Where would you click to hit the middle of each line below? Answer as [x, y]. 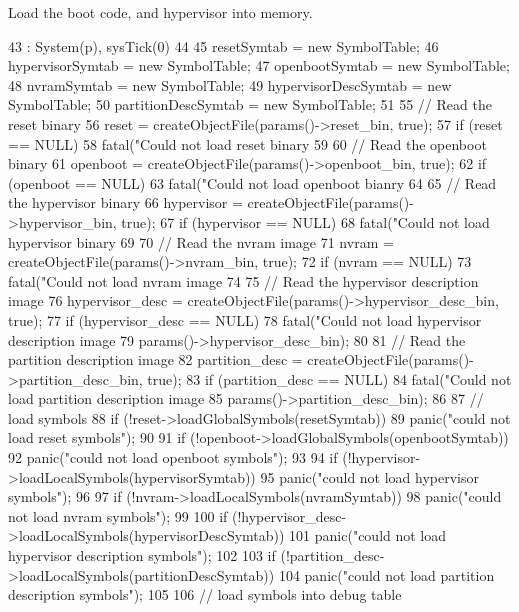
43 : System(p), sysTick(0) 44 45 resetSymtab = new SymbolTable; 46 [223, 45]
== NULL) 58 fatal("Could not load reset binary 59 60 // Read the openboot [247, 143]
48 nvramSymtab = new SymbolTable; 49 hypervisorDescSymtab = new [230, 84]
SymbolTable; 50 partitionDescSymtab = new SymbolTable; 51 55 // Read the [250, 104]
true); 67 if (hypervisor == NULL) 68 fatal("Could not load [305, 221]
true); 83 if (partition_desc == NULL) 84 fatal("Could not [329, 378]
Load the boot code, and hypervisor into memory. [160, 12]
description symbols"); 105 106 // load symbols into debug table [205, 594]
